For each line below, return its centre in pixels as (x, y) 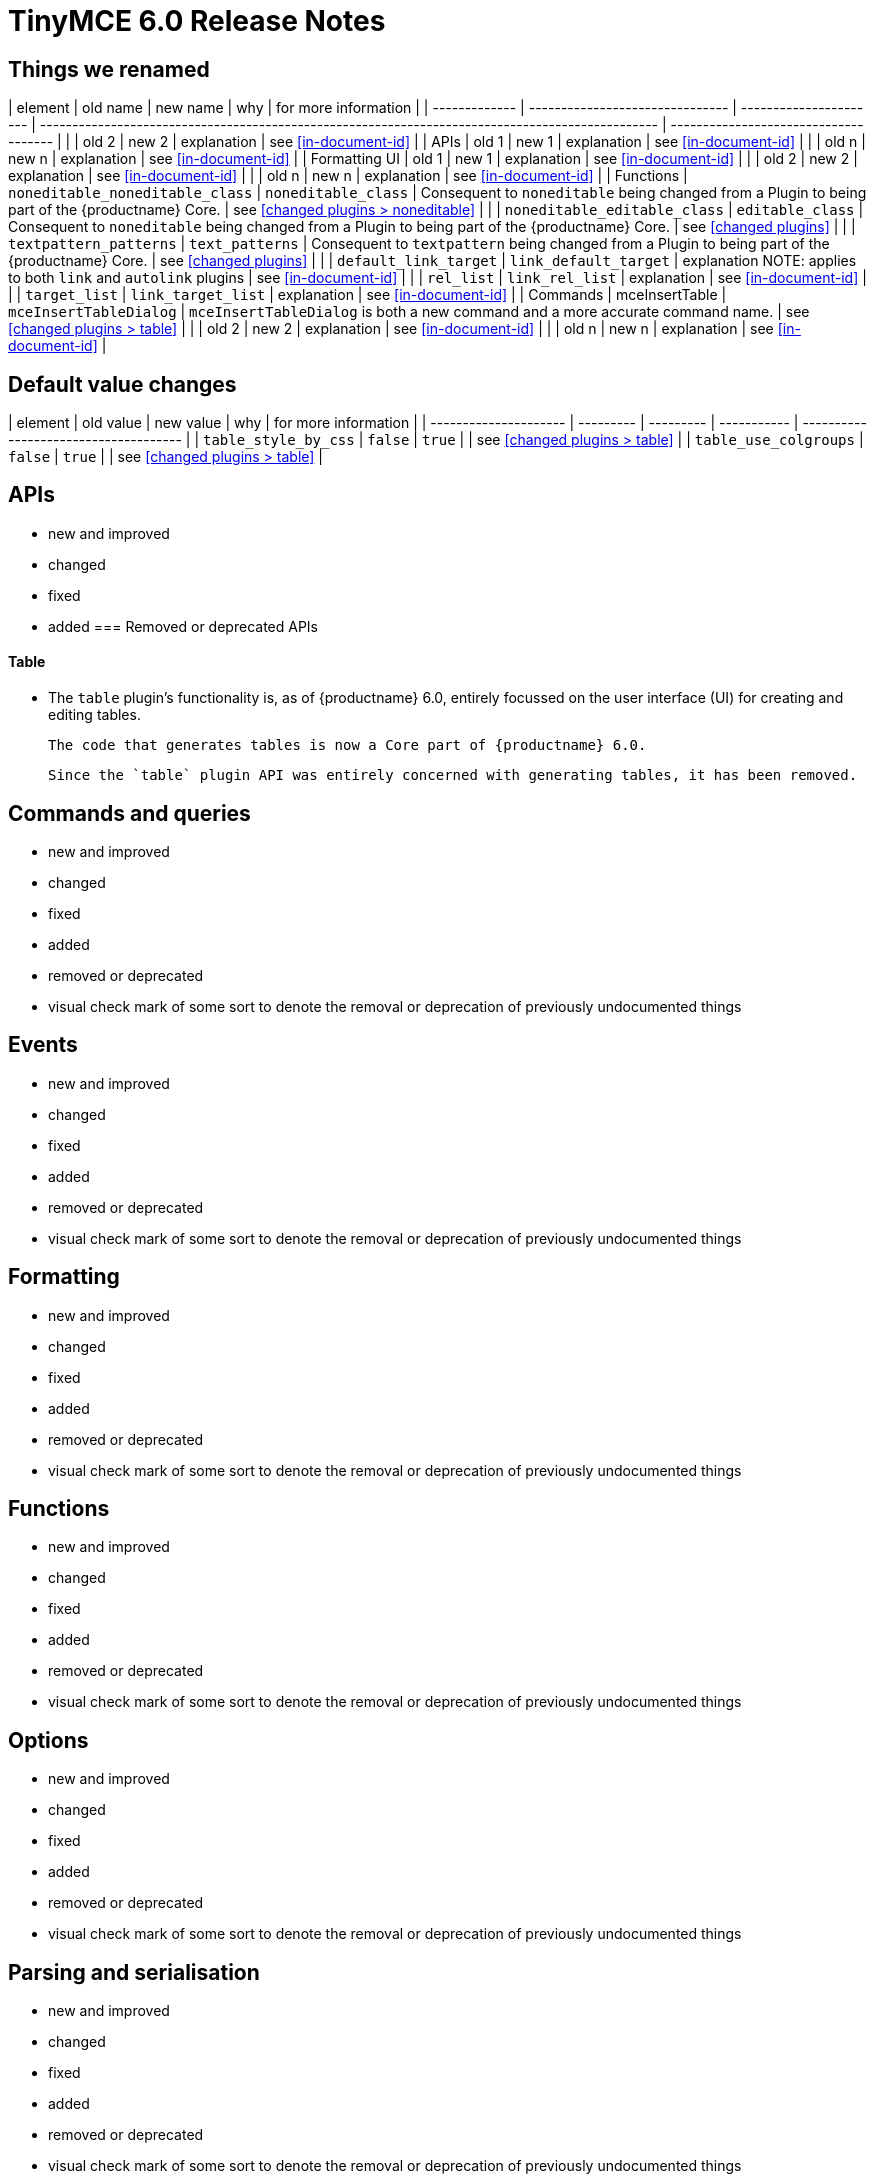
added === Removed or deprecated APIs (183, 626)
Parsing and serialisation (134, 1972)
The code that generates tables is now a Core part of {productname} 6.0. (347, 745)
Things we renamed (109, 69)
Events (43, 1045)
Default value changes (122, 384)
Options (48, 1740)
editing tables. (94, 715)
